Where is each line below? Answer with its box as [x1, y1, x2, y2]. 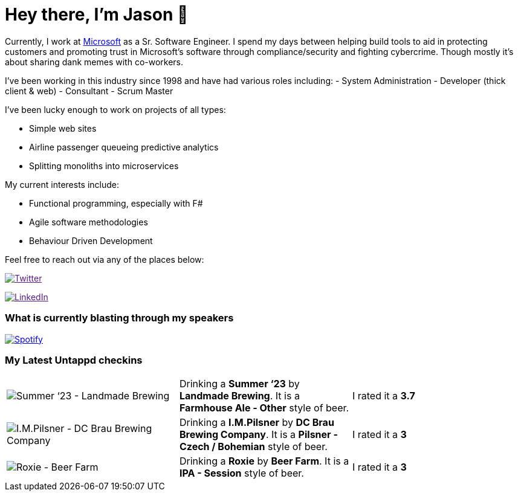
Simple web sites [29, 123, 97, 134]
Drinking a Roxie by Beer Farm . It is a [179, 455, 349, 468]
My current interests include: [5, 179, 119, 190]
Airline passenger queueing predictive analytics [29, 141, 219, 152]
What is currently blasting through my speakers [5, 312, 234, 324]
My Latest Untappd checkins [5, 353, 143, 366]
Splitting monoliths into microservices [29, 160, 179, 171]
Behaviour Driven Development [29, 235, 153, 246]
